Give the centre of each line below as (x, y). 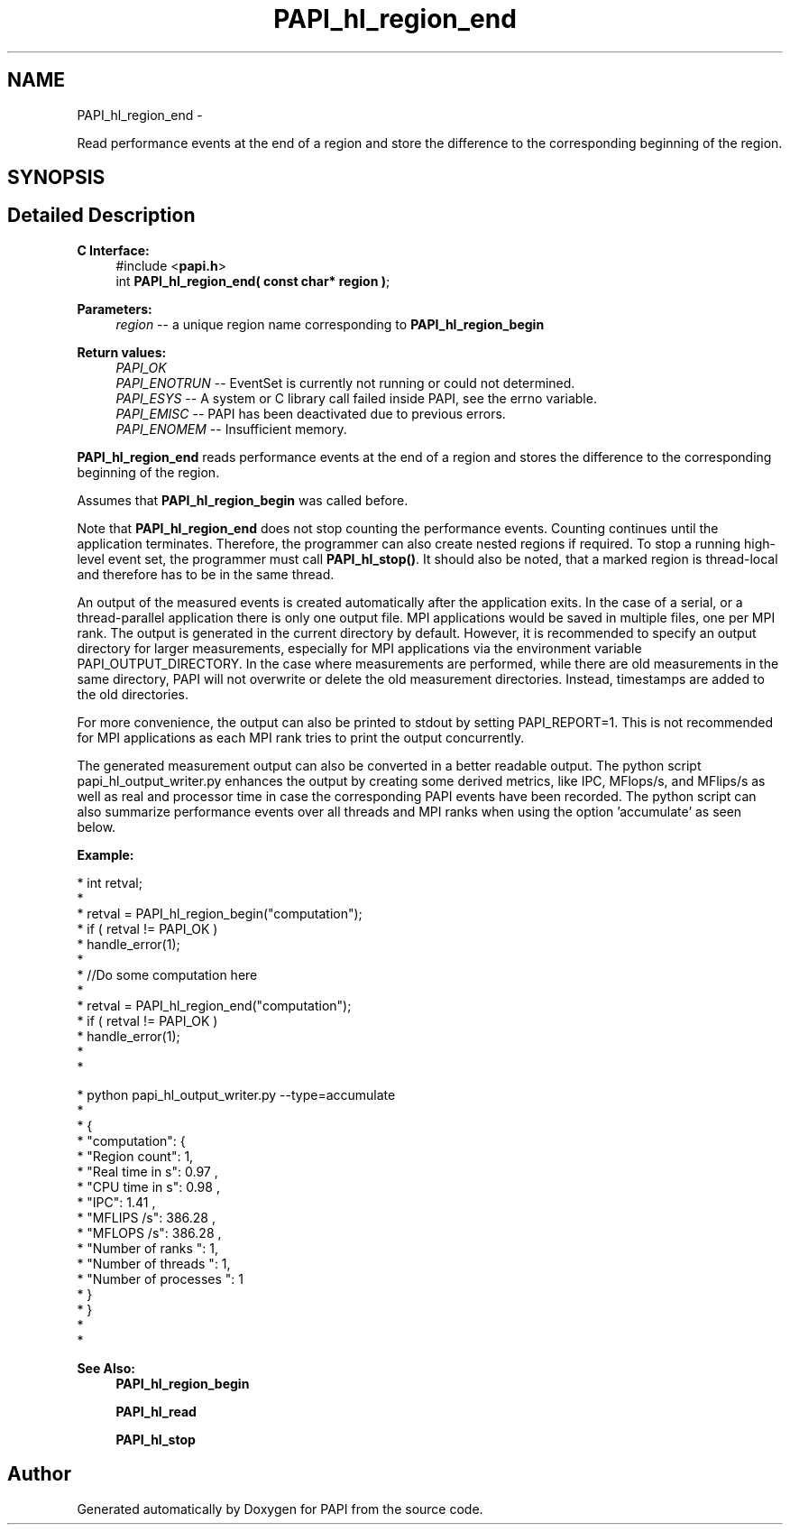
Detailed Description (101, 216)
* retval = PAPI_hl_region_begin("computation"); (220, 913)
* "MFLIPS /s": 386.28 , (146, 1217)
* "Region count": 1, (135, 1156)
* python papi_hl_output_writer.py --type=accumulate (236, 1094)
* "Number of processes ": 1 (161, 1278)
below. (96, 826)
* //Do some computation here (167, 974)
